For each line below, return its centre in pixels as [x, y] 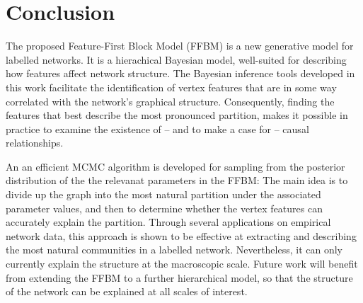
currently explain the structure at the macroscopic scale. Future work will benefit [182, 264]
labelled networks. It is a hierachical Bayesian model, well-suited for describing [176, 59]
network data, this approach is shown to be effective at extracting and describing [181, 235]
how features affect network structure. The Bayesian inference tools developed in [180, 73]
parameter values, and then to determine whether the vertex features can [164, 208]
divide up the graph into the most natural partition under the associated [163, 194]
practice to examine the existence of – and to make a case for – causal [157, 128]
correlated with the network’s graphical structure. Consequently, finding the [170, 101]
